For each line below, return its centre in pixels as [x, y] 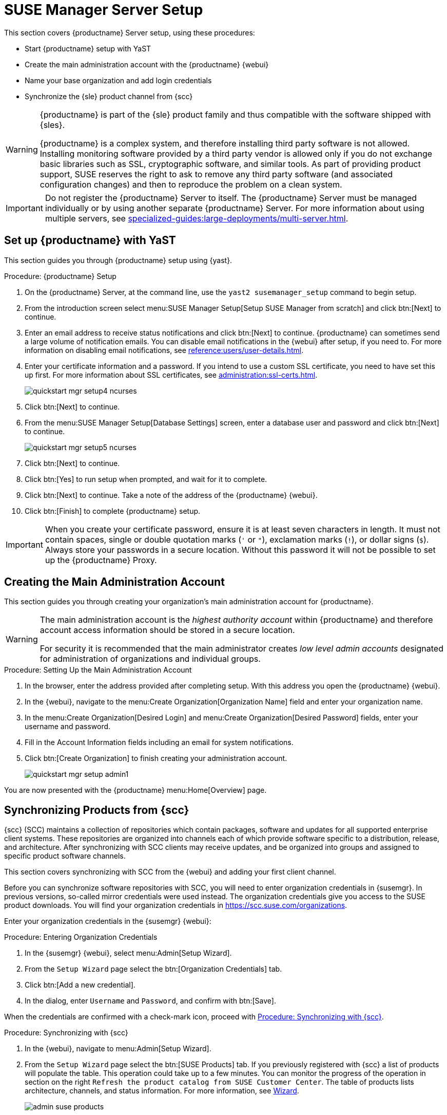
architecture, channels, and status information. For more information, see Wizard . [162, 1091]
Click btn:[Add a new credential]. [80, 985]
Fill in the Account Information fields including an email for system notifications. [159, 742]
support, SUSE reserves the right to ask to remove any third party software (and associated [216, 174]
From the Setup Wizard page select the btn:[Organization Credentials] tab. [153, 969]
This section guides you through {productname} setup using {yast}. [118, 260]
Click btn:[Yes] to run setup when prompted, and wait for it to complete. [146, 479]
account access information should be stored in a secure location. [167, 630]
